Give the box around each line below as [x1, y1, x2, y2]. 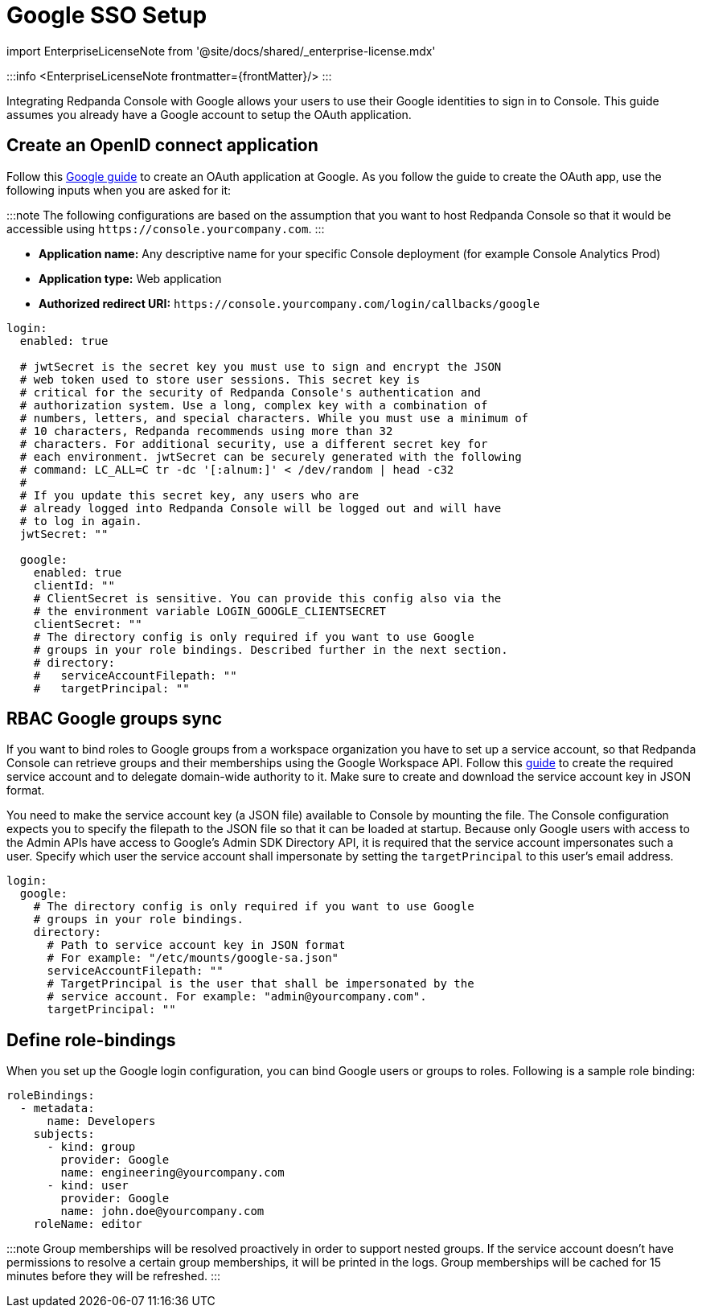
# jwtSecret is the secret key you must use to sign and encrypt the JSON [19, 359, 502, 373]
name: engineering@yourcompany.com [60, 1166, 285, 1180]
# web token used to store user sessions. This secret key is [19, 372, 421, 386]
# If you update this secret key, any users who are [19, 488, 359, 502]
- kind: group [47, 1140, 136, 1154]
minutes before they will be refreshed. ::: [6, 1269, 221, 1283]
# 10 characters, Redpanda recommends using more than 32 [19, 424, 393, 437]
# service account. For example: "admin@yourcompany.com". [47, 990, 427, 1004]
